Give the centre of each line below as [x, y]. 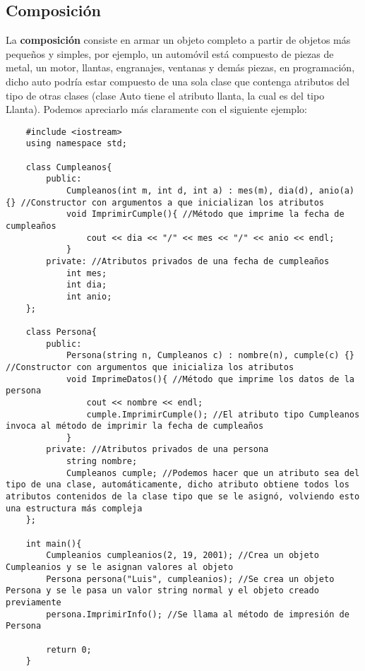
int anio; [89, 296]
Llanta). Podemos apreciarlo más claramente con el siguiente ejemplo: [156, 109]
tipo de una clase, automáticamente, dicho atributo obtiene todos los [178, 485]
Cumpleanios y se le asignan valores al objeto [120, 568]
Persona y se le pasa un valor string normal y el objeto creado [162, 591]
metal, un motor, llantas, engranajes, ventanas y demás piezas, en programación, [180, 67]
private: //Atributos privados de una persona [157, 450]
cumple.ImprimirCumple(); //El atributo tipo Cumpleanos [223, 414]
